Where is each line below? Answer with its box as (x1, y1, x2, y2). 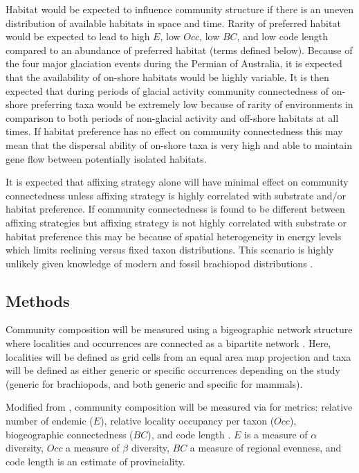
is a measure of (244, 427, 308, 441)
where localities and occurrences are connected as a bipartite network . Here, (6, 336, 331, 350)
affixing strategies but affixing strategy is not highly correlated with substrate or (6, 215, 347, 229)
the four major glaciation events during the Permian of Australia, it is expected (6, 56, 342, 71)
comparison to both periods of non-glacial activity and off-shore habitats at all (6, 110, 339, 125)
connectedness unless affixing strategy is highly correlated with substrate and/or (6, 188, 346, 202)
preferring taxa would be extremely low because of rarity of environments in (30, 97, 353, 111)
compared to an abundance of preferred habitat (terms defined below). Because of (6, 42, 353, 57)
